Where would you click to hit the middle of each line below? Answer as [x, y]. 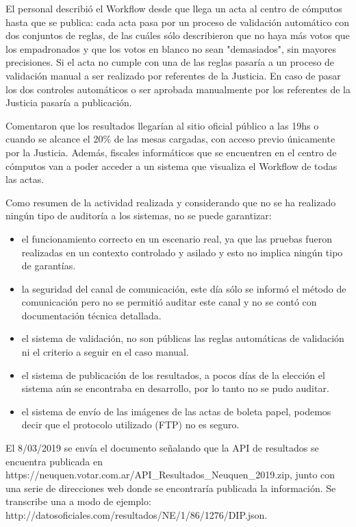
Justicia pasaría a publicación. [69, 102]
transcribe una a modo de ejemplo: [78, 501]
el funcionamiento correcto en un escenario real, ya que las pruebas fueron [177, 238]
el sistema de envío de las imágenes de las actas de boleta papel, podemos [176, 411]
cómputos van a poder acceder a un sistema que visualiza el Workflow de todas [171, 166]
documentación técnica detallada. [91, 315]
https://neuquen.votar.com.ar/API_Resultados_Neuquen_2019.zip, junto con [170, 475]
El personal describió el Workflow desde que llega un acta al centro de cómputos [174, 8]
